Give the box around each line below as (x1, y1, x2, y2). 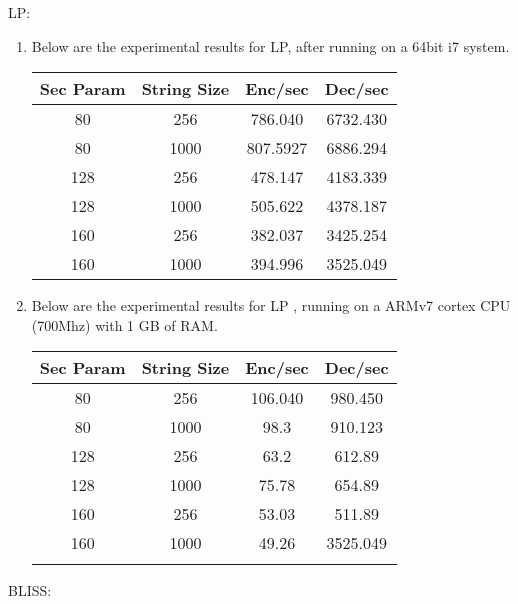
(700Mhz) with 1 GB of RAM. (31, 314, 218, 335)
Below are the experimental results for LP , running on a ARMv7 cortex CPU (31, 295, 511, 316)
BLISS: (8, 580, 52, 601)
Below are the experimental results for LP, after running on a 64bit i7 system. (31, 35, 510, 56)
